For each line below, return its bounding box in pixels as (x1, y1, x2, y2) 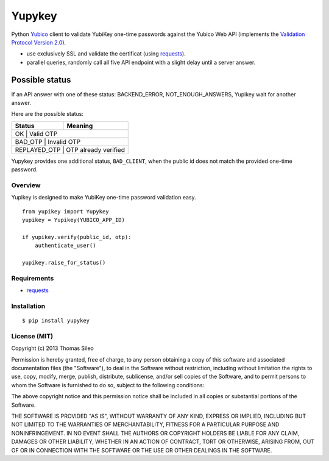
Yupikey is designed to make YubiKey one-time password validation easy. (11, 194, 196, 201)
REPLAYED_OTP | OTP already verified (15, 145, 125, 154)
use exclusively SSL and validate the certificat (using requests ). (26, 50, 186, 57)
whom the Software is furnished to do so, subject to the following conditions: (11, 381, 205, 388)
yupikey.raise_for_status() (22, 259, 106, 266)
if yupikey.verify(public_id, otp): (22, 234, 132, 240)
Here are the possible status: (11, 110, 84, 118)
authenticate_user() (34, 242, 96, 249)
